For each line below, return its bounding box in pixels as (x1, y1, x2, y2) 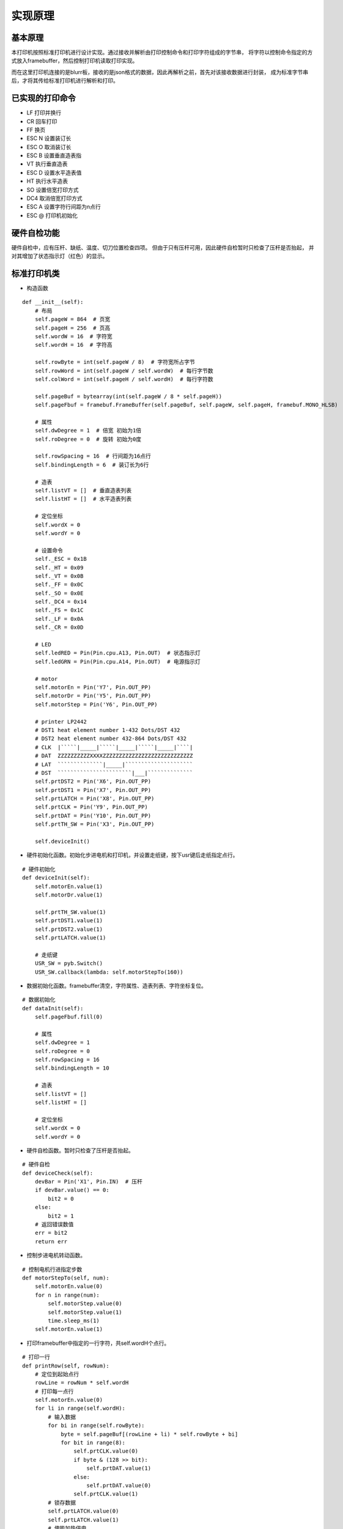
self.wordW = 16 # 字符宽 (34, 333, 112, 339)
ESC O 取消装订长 (26, 143, 72, 150)
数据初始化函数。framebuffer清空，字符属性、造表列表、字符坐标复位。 (26, 982, 207, 989)
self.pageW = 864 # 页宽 (34, 316, 111, 323)
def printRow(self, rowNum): (22, 1362, 109, 1369)
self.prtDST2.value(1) (34, 925, 103, 933)
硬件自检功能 (11, 228, 60, 238)
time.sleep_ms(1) (48, 1317, 100, 1324)
